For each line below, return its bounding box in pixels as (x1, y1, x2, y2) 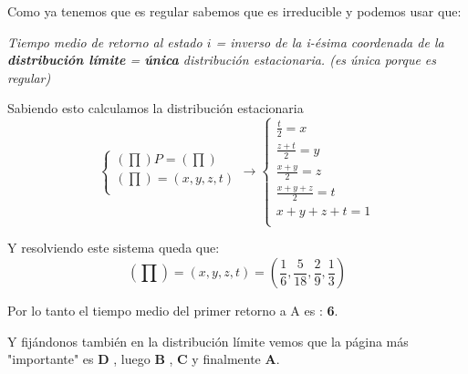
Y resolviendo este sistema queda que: (7, 238, 220, 257)
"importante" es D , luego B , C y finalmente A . (7, 349, 280, 369)
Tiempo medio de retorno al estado (7, 32, 203, 51)
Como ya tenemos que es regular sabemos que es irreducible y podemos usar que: (7, 2, 462, 20)
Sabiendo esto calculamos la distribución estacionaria (7, 99, 304, 118)
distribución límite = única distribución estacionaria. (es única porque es (7, 50, 437, 69)
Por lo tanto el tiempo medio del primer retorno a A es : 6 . (7, 301, 338, 320)
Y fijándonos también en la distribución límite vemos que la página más (7, 331, 409, 350)
